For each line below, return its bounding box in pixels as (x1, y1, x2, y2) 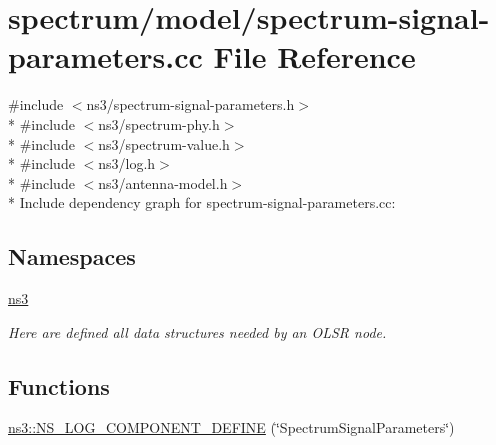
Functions (8, 370, 110, 401)
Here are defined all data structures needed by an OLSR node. (8, 321, 387, 342)
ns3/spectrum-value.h (98, 133, 230, 154)
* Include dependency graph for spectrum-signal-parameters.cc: (8, 192, 396, 213)
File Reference (213, 36, 416, 77)
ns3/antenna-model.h (98, 172, 228, 193)
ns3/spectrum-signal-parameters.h (86, 94, 295, 115)
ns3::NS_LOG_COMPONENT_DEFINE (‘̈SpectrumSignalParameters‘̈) (8, 417, 455, 438)
